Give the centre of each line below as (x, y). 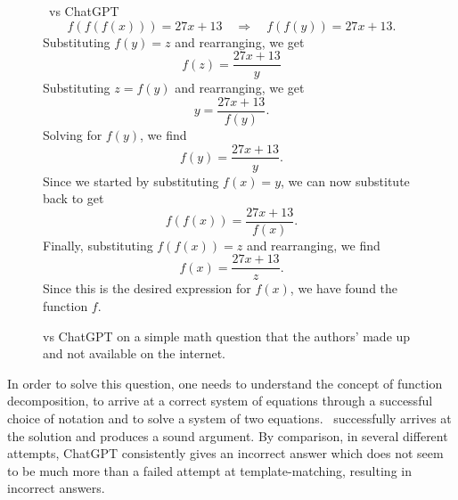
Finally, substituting (98, 245)
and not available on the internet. (135, 353)
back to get (74, 198)
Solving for (73, 134)
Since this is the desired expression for (147, 288)
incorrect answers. (56, 488)
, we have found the (344, 288)
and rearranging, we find (313, 245)
